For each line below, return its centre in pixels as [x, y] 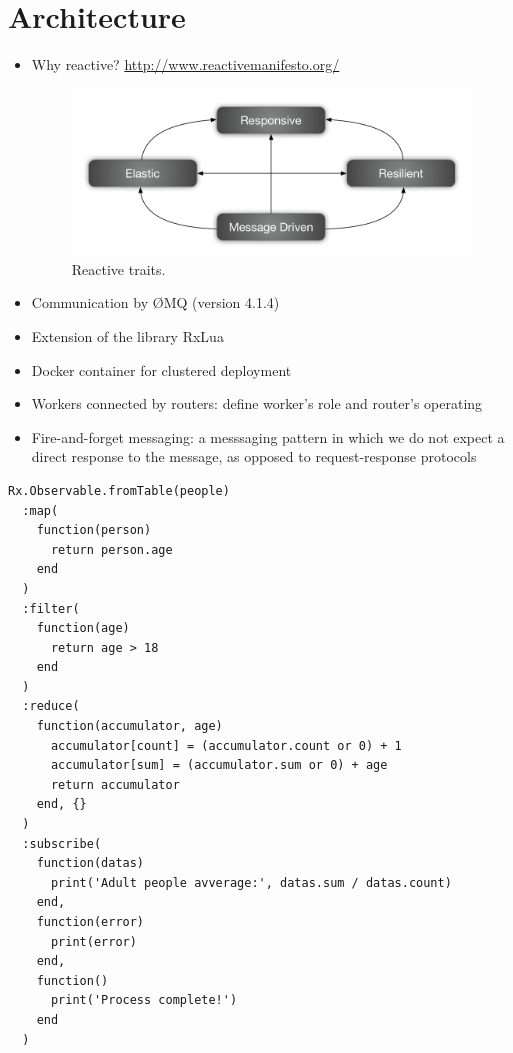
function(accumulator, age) [129, 726]
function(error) [90, 922]
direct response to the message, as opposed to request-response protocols [254, 456]
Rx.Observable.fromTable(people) [119, 490]
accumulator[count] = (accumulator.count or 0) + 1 [226, 745]
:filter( [51, 608]
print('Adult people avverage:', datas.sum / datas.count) [251, 882]
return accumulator [115, 784]
